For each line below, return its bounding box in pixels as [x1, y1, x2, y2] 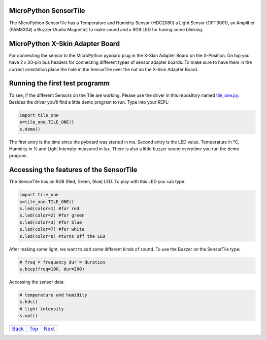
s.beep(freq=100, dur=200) [19, 266, 85, 272]
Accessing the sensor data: [9, 279, 65, 285]
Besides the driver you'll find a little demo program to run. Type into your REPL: [9, 99, 169, 105]
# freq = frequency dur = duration [19, 259, 105, 265]
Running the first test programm [9, 79, 110, 87]
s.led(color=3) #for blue [19, 219, 82, 225]
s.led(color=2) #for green [19, 212, 85, 218]
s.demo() [19, 126, 41, 132]
